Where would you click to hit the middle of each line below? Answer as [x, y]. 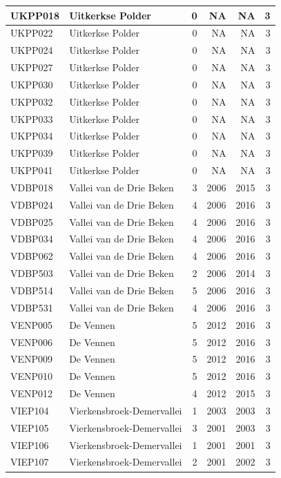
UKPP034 [32, 136]
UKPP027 [32, 67]
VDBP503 [32, 273]
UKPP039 [32, 153]
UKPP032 [32, 101]
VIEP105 [30, 427]
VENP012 [32, 393]
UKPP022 [32, 33]
